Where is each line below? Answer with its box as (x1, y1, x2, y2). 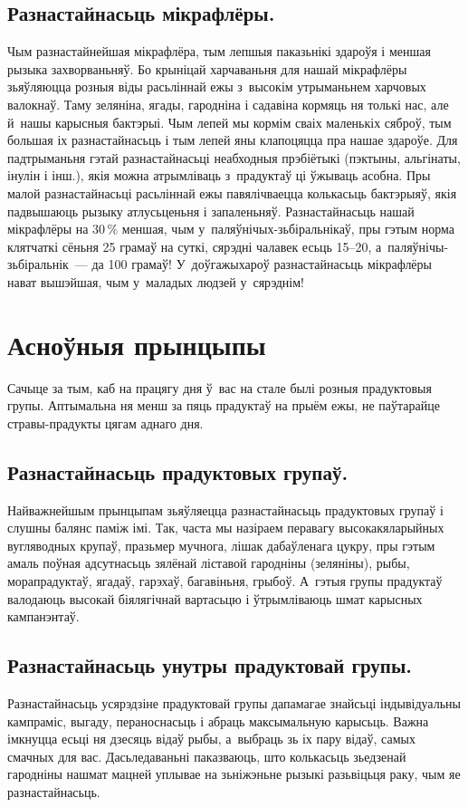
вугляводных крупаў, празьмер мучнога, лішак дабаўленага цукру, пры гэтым (7, 535, 435, 554)
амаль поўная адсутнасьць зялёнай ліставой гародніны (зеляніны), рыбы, (7, 553, 410, 572)
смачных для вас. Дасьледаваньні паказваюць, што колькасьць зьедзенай (7, 746, 406, 765)
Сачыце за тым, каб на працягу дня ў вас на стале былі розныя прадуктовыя (7, 378, 432, 397)
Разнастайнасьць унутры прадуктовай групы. (7, 651, 413, 679)
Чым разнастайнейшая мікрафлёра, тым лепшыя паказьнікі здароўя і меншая (7, 42, 431, 61)
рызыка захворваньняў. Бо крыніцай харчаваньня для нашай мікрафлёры (7, 59, 407, 78)
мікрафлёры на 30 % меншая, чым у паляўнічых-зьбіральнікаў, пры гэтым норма (7, 219, 455, 238)
